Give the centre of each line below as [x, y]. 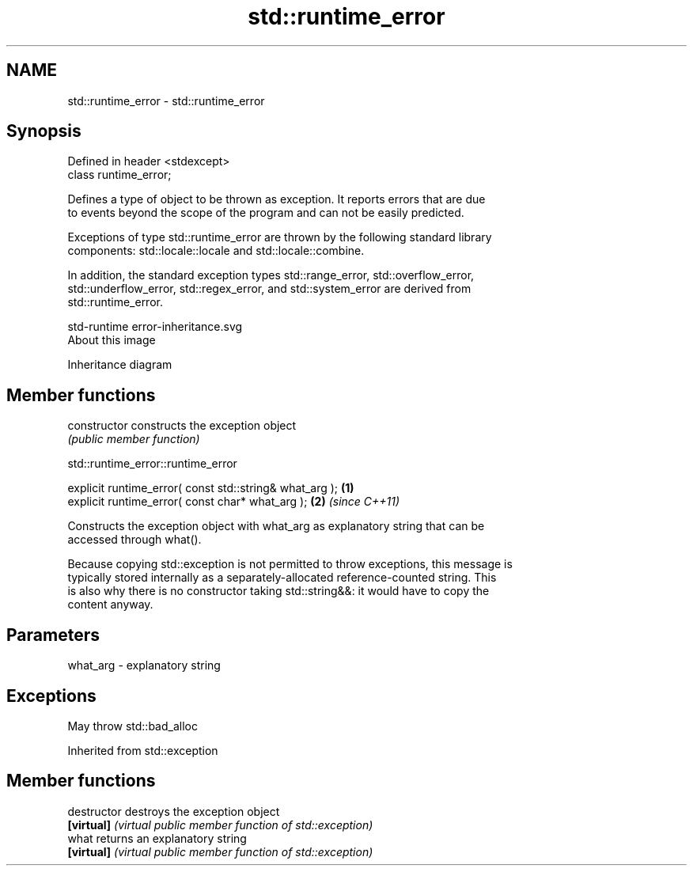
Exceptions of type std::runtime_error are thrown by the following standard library [280, 237]
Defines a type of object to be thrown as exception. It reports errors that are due [276, 199]
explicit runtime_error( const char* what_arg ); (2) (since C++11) [234, 502]
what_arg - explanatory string [144, 665]
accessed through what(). [134, 540]
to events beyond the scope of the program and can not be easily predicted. [266, 213]
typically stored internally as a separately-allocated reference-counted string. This [282, 578]
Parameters [53, 635]
